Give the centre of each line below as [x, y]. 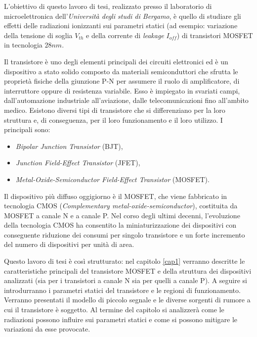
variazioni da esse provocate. [47, 329]
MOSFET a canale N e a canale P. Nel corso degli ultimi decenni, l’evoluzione [122, 215]
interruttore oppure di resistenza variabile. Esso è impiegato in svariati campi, [122, 90]
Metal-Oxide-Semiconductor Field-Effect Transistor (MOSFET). [112, 179]
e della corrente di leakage [125, 35]
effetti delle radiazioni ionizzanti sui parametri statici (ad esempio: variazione [121, 25]
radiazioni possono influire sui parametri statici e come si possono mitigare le [121, 319]
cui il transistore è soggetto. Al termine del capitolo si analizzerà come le [114, 310]
